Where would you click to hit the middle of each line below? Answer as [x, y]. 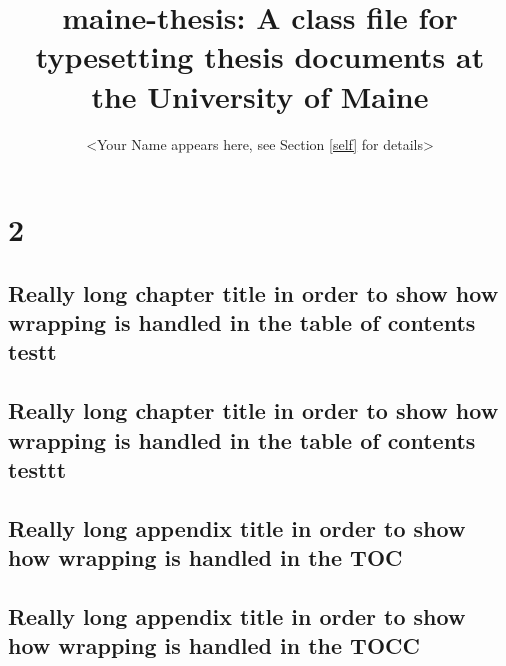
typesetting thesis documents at [260, 56]
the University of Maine [260, 95]
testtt [37, 469]
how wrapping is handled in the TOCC [214, 645]
